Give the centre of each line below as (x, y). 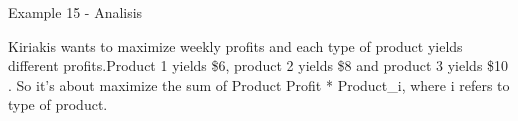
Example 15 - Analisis (75, 12)
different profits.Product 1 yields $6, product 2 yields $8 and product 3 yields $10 (258, 65)
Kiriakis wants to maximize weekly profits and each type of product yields (235, 45)
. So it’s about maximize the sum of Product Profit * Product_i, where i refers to (259, 84)
